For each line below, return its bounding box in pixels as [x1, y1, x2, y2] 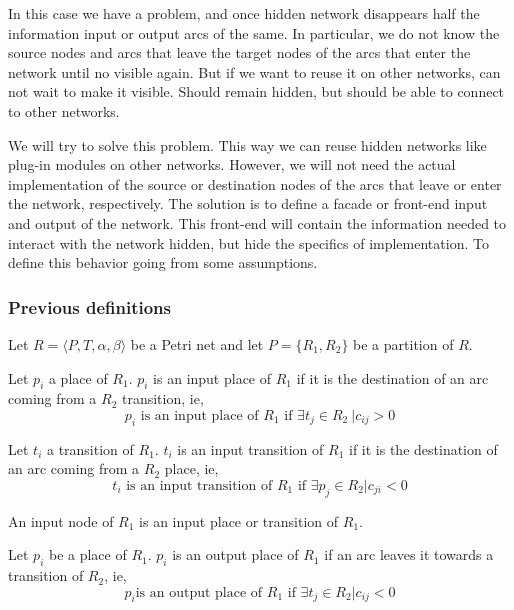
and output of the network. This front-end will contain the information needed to [8, 212, 507, 233]
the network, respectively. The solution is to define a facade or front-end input [8, 193, 488, 214]
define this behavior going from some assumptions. [8, 252, 318, 273]
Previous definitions [8, 294, 171, 319]
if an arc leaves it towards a [324, 544, 494, 565]
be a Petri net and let [130, 333, 264, 354]
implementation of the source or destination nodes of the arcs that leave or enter [8, 173, 502, 194]
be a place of [48, 544, 127, 565]
